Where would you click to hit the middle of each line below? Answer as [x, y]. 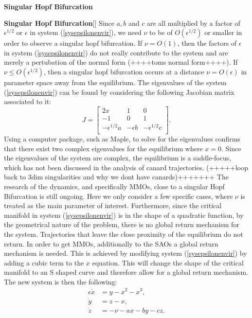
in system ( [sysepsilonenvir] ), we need [86, 32]
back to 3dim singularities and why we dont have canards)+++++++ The [116, 177]
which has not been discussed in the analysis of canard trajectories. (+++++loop [126, 167]
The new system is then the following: [61, 281]
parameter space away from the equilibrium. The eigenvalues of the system [115, 82]
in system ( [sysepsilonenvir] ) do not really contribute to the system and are [116, 52]
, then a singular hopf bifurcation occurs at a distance [124, 71]
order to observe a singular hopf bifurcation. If [73, 43]
